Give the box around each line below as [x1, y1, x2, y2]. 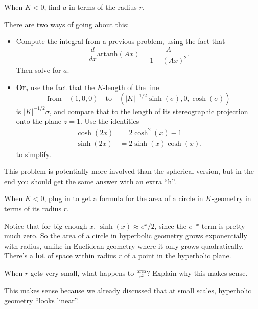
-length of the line [103, 81, 159, 92]
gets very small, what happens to [30, 267, 134, 278]
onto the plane [16, 116, 62, 126]
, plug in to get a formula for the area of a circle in [44, 193, 203, 204]
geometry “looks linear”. [4, 295, 79, 305]
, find [44, 2, 61, 12]
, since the [154, 220, 186, 231]
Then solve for [16, 64, 61, 75]
